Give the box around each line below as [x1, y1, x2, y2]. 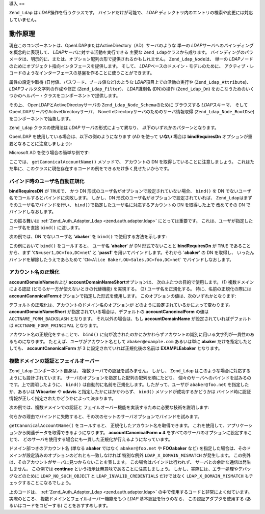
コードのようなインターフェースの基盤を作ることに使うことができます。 [9, 70, 155, 76]
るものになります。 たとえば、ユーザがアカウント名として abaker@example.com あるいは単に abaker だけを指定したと [9, 338, 252, 344]
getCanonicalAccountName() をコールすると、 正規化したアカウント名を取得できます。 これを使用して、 [9, 422, 227, 428]
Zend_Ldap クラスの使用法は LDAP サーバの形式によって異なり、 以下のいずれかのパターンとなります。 [9, 125, 219, 130]
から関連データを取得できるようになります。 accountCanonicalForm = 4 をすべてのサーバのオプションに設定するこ [17, 429, 252, 435]
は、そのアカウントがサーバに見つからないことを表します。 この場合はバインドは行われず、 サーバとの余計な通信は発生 [9, 459, 251, 465]
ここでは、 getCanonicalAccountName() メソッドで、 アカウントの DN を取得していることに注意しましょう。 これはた [9, 159, 255, 164]
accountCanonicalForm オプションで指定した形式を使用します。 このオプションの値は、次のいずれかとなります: [9, 293, 237, 299]
